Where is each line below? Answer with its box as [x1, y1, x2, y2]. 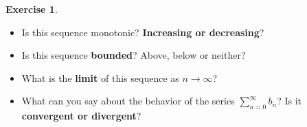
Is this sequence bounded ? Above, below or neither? [21, 48, 246, 62]
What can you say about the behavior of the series [21, 94, 235, 108]
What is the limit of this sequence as [21, 70, 179, 85]
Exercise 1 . [5, 2, 58, 16]
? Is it [277, 94, 302, 108]
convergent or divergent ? [21, 109, 141, 123]
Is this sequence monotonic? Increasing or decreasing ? [21, 25, 264, 39]
